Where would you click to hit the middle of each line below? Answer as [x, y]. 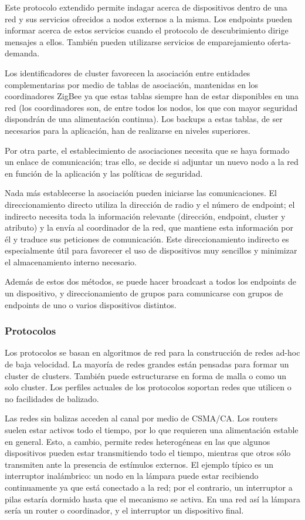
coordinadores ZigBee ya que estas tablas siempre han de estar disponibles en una [152, 96]
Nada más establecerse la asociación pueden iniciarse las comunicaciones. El [141, 193]
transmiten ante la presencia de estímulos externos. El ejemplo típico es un [139, 464]
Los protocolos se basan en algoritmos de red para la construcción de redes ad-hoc [152, 352]
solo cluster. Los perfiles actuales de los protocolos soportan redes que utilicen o [148, 387]
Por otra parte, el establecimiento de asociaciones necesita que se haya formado [147, 150]
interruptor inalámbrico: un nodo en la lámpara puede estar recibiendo [132, 476]
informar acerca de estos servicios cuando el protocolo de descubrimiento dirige [147, 30]
